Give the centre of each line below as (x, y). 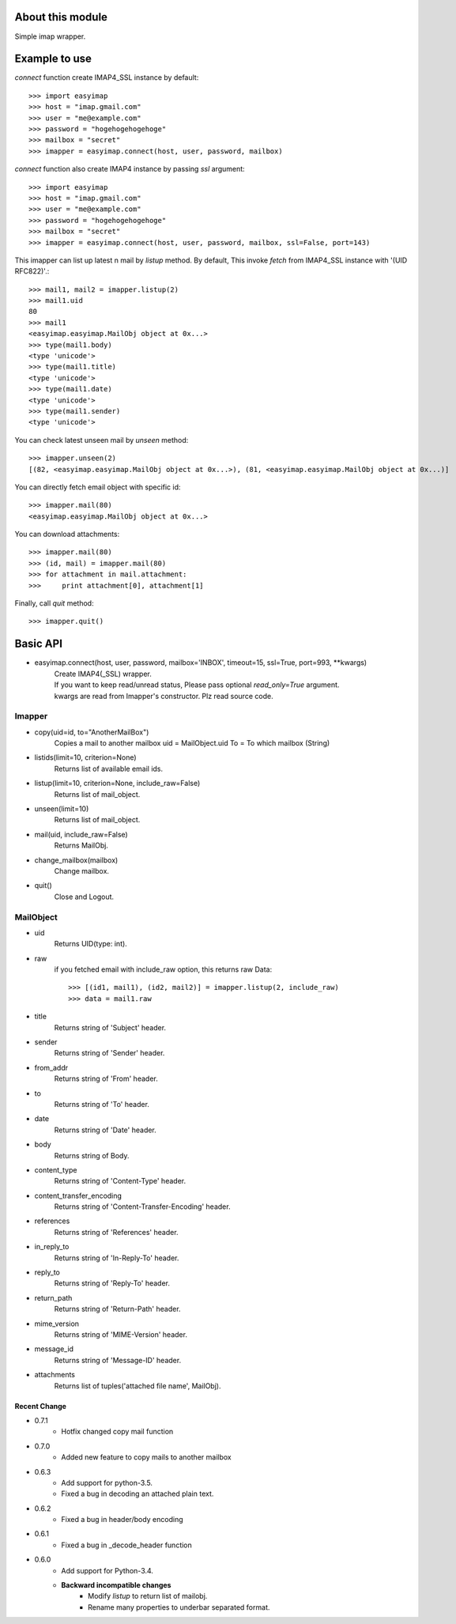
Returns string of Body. (92, 1155)
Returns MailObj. (81, 845)
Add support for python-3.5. (107, 1482)
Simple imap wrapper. (50, 36)
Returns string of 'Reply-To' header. (112, 1283)
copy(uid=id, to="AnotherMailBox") (92, 732)
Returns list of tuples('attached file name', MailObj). (138, 1386)
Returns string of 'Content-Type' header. (120, 1181)
